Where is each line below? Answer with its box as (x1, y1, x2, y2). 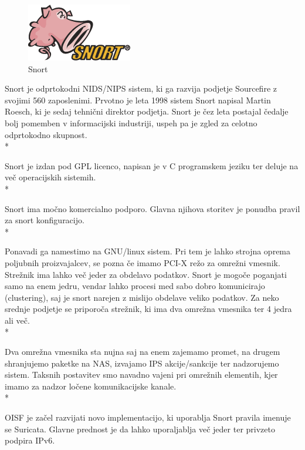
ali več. (5, 314, 30, 326)
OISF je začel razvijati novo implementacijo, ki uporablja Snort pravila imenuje (5, 411, 291, 424)
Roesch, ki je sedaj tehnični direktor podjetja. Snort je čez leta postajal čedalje (5, 105, 289, 117)
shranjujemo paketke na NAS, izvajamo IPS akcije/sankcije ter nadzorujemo (5, 357, 279, 369)
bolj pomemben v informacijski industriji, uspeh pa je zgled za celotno (5, 116, 257, 129)
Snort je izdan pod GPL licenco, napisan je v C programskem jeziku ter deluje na (5, 159, 299, 172)
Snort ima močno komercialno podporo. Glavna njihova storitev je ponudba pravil (5, 202, 300, 214)
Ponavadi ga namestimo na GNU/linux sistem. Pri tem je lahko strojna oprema (5, 245, 291, 257)
